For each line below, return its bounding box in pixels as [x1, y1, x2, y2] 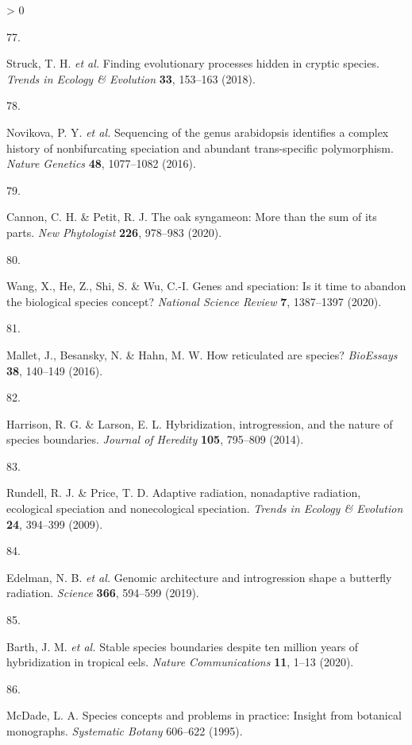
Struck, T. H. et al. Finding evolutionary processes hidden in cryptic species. [6, 55, 379, 72]
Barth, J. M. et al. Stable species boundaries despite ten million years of [6, 638, 359, 654]
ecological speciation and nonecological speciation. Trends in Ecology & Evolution [6, 500, 403, 517]
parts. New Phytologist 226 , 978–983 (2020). [6, 223, 222, 240]
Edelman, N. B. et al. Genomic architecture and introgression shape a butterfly [6, 568, 392, 585]
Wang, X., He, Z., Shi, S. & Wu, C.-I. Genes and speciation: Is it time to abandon [6, 277, 406, 294]
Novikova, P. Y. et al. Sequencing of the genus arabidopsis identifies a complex [6, 123, 389, 140]
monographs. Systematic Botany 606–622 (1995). [6, 723, 243, 739]
